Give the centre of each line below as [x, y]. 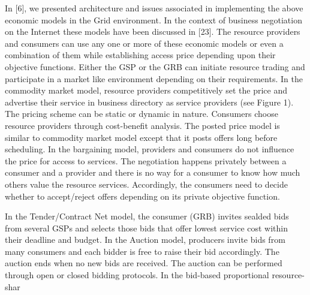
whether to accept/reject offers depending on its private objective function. [142, 196]
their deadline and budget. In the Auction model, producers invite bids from [145, 240]
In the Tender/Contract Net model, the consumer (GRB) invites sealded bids [147, 216]
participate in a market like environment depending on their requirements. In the [154, 78]
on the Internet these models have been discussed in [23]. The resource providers [153, 31]
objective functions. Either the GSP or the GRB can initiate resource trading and [155, 66]
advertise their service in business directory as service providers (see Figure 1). [149, 102]
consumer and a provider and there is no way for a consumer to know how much [153, 172]
